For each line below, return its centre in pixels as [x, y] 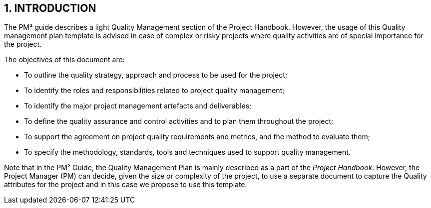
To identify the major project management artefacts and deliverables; [138, 106]
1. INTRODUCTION [50, 8]
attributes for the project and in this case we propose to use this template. [126, 185]
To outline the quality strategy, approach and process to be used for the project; [156, 75]
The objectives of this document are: [64, 60]
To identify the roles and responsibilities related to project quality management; [154, 91]
